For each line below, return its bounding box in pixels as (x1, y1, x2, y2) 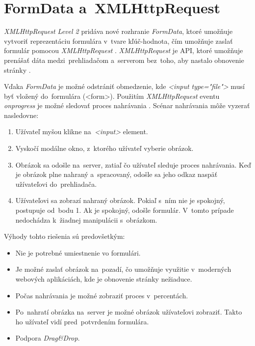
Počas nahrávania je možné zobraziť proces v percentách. (15, 290, 188, 300)
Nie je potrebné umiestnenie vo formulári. (15, 247, 141, 258)
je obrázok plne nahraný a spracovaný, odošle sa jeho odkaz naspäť (15, 169, 218, 179)
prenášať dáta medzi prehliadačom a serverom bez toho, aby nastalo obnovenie (4, 55, 244, 65)
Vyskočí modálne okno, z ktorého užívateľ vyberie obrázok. (15, 143, 194, 153)
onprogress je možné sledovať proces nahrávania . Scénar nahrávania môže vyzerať (4, 100, 250, 111)
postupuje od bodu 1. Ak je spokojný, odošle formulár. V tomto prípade (15, 205, 234, 215)
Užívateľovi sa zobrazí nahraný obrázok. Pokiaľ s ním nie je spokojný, (15, 195, 225, 205)
